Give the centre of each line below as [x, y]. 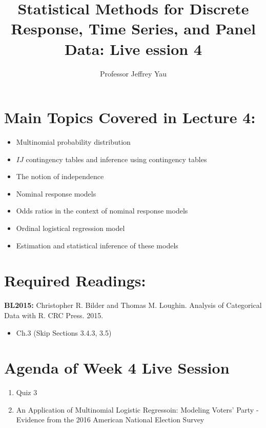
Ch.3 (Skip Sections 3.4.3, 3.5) [64, 332]
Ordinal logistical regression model [70, 228]
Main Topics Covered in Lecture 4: [130, 117]
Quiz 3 [27, 392]
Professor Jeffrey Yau [133, 73]
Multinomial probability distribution [73, 142]
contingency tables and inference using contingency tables [116, 159]
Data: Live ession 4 [133, 48]
